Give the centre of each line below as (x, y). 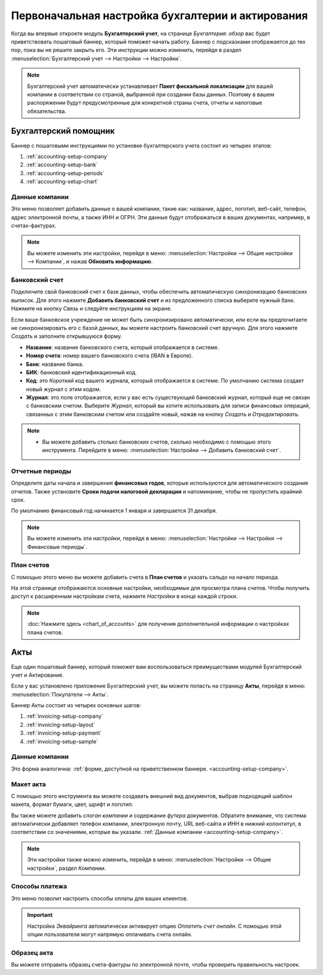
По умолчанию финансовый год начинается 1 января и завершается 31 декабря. (114, 511)
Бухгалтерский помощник (63, 131)
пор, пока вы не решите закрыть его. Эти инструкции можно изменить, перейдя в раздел (126, 50)
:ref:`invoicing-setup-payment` (64, 733)
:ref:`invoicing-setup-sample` (62, 741)
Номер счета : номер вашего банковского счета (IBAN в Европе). (109, 356)
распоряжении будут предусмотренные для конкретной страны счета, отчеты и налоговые (145, 103)
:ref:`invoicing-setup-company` (65, 716)
